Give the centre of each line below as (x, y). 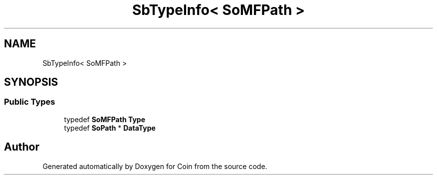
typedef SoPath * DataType (110, 128)
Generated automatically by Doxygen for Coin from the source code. (155, 166)
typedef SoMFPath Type (105, 119)
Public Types (30, 102)
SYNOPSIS (31, 82)
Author (22, 147)
